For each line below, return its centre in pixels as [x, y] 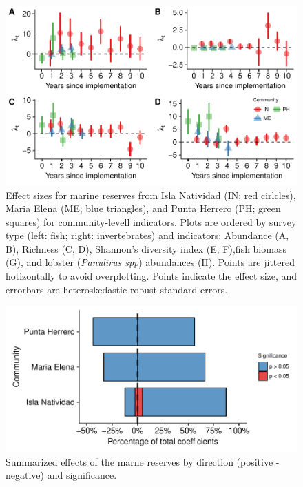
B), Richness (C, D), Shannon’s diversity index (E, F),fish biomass [146, 248]
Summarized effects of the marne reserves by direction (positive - [143, 461]
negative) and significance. [61, 475]
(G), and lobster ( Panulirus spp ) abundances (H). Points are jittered [150, 262]
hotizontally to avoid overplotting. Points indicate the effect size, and [151, 276]
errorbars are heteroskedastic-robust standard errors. [117, 289]
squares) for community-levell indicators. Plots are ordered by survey [151, 221]
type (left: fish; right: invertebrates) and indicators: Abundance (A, [147, 235]
